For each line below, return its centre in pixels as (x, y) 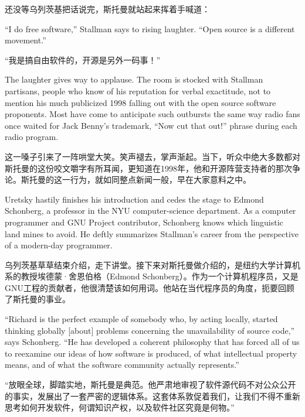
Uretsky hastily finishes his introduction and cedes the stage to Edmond (134, 199)
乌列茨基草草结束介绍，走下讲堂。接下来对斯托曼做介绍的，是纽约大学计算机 (152, 264)
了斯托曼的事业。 (38, 299)
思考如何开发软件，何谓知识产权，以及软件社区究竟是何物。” (120, 407)
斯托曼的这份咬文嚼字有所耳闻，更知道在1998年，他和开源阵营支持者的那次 (148, 168)
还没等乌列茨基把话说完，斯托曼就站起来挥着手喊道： (107, 9)
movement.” (26, 40)
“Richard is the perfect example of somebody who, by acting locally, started (141, 319)
